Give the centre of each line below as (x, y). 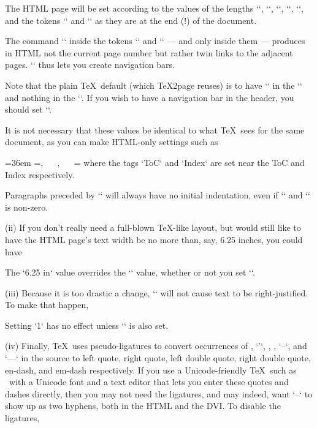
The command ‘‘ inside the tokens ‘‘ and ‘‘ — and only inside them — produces (155, 41)
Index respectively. (40, 174)
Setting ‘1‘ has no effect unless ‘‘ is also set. (87, 325)
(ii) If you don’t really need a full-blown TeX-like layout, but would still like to (153, 227)
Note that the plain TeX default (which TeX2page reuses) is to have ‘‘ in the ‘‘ (154, 85)
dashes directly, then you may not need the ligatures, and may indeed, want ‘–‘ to (159, 393)
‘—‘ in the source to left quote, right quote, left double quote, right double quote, (158, 358)
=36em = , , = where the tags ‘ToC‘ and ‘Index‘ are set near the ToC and (155, 162)
